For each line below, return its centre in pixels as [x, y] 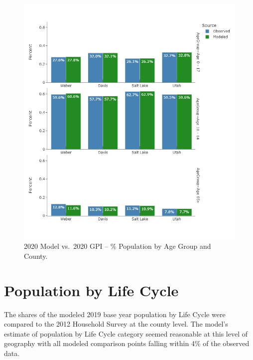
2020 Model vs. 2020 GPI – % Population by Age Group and [118, 246]
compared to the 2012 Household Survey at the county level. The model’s [116, 324]
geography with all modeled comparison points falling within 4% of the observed [127, 343]
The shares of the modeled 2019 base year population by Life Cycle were [115, 314]
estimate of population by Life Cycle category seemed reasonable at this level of [126, 333]
